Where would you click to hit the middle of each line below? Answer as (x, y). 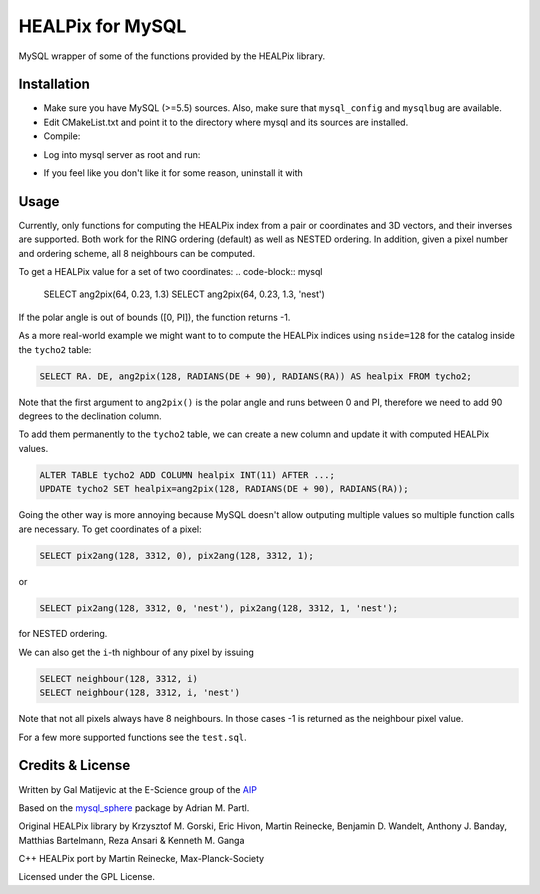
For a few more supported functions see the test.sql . (132, 737)
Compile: (62, 136)
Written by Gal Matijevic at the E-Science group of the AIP (137, 789)
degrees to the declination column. (90, 416)
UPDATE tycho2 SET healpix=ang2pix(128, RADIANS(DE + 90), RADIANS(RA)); (224, 489)
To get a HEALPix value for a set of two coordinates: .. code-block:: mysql (170, 272)
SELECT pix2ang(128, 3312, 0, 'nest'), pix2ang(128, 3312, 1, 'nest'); (219, 608)
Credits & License (74, 765)
